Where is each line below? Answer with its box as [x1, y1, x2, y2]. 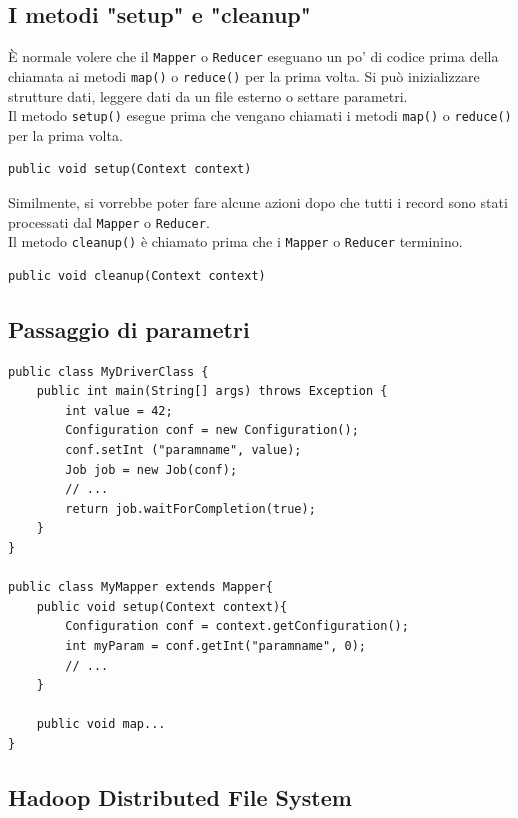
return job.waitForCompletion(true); [65, 501, 316, 516]
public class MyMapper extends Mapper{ [8, 580, 273, 595]
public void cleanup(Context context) [8, 268, 266, 283]
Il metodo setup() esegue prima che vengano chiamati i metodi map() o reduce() [8, 105, 512, 126]
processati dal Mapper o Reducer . [8, 211, 210, 232]
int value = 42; [65, 403, 173, 418]
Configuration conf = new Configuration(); [65, 423, 359, 438]
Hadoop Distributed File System [8, 781, 352, 812]
